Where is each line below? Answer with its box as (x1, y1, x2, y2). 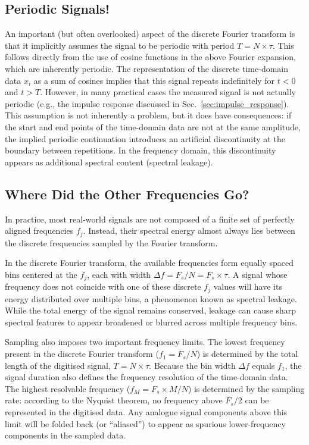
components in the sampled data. (5, 429, 126, 441)
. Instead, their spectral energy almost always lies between (83, 224, 295, 237)
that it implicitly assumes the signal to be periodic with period (5, 39, 235, 51)
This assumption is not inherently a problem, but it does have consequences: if (5, 109, 292, 121)
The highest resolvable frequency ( (5, 382, 130, 394)
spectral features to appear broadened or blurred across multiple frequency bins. (5, 315, 298, 328)
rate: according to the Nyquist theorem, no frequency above (5, 394, 223, 406)
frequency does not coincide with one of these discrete (5, 280, 201, 293)
